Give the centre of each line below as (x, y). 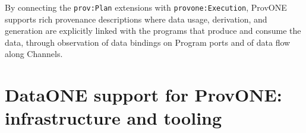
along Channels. (34, 54)
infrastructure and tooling (113, 118)
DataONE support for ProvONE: (143, 95)
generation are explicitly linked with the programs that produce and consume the (153, 31)
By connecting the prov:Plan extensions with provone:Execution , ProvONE (146, 7)
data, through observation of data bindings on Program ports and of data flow (148, 42)
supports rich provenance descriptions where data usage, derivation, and (136, 19)
